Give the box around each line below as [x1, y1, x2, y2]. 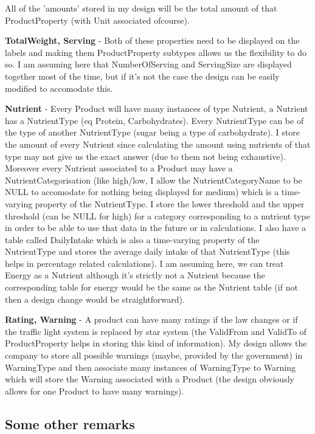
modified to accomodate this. [5, 81, 113, 94]
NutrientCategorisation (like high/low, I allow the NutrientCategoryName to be [5, 173, 302, 186]
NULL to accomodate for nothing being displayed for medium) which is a [5, 185, 279, 198]
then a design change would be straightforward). [5, 292, 185, 305]
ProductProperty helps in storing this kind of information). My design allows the [5, 337, 307, 350]
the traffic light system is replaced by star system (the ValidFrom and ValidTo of [5, 325, 306, 337]
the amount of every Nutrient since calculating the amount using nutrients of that [5, 137, 311, 150]
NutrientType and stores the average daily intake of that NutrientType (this [5, 245, 290, 258]
